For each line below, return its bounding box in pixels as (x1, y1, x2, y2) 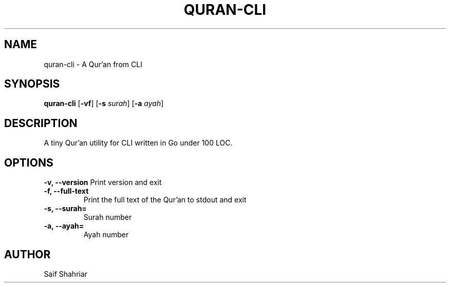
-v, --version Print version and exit (44, 178, 162, 187)
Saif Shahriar (44, 269, 88, 278)
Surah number (83, 213, 132, 222)
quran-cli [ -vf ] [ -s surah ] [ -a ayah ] (44, 99, 164, 108)
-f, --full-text (44, 187, 89, 196)
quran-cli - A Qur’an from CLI (44, 59, 142, 69)
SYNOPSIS (4, 77, 60, 91)
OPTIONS (4, 156, 53, 169)
